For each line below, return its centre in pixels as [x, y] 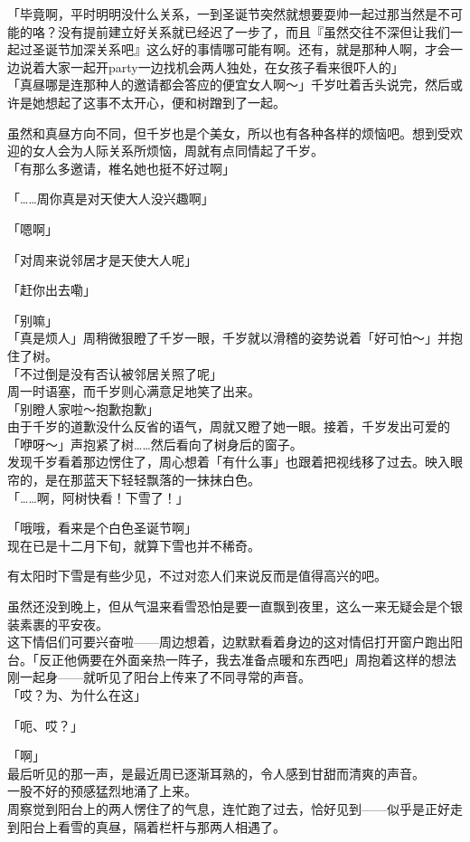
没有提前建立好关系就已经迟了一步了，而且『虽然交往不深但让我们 [254, 31]
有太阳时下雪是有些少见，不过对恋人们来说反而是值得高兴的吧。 [197, 576]
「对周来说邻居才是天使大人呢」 [102, 259]
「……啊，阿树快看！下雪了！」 [98, 497]
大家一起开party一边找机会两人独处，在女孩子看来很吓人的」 [224, 66]
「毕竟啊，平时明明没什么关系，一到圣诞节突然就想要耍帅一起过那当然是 [222, 14]
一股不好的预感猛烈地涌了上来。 [102, 791]
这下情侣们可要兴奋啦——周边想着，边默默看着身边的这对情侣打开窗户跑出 [229, 642]
